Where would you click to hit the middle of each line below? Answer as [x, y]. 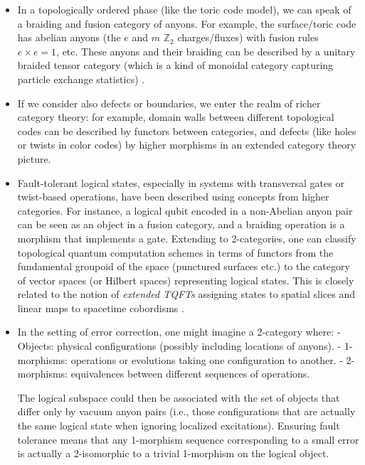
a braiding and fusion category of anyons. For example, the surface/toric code [187, 23]
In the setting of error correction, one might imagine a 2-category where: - [179, 332]
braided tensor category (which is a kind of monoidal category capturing [175, 65]
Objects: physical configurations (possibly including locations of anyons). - [179, 346]
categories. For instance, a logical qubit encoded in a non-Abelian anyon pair [185, 210]
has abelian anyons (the [69, 37]
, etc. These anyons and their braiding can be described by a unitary [206, 51]
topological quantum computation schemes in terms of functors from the [175, 252]
